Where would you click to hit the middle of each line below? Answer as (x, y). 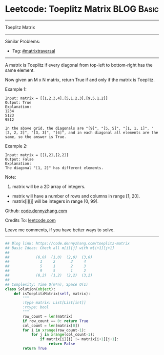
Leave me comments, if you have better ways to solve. (60, 230)
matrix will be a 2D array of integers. (49, 186)
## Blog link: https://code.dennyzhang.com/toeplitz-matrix (68, 243)
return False (62, 344)
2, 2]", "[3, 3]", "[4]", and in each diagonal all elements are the (86, 133)
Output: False (20, 159)
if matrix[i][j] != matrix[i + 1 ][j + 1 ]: (79, 339)
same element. (20, 70)
